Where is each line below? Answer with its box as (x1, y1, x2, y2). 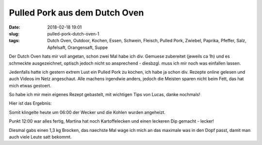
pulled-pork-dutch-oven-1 (47, 31, 99, 36)
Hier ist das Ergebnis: (9, 100, 52, 106)
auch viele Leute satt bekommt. (9, 134, 72, 140)
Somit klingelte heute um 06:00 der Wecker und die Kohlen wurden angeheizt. (9, 109, 166, 115)
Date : (9, 24, 20, 30)
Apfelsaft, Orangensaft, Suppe (47, 44, 108, 50)
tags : (9, 38, 20, 44)
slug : (9, 31, 19, 36)
